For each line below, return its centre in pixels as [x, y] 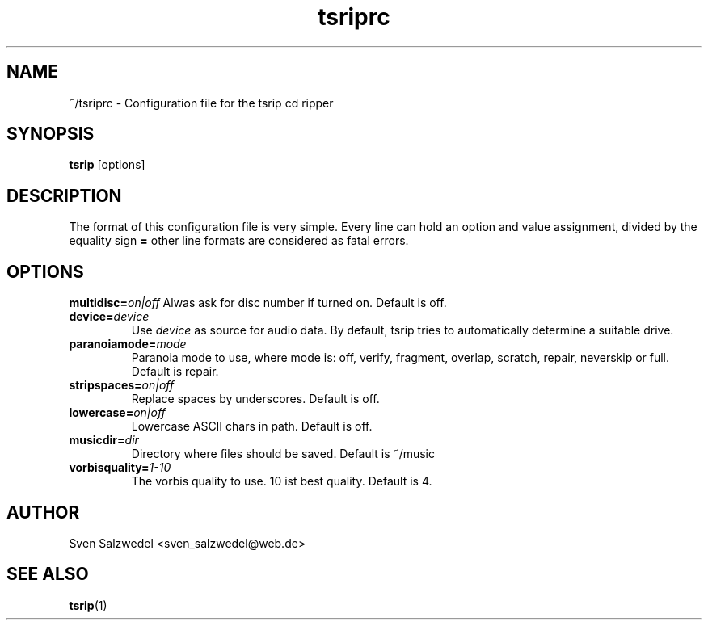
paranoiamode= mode [128, 344]
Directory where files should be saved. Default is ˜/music [283, 454]
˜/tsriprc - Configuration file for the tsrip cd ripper [201, 103]
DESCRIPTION [64, 195]
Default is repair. [175, 372]
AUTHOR [43, 512]
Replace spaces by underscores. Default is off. [255, 399]
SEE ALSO [48, 574]
